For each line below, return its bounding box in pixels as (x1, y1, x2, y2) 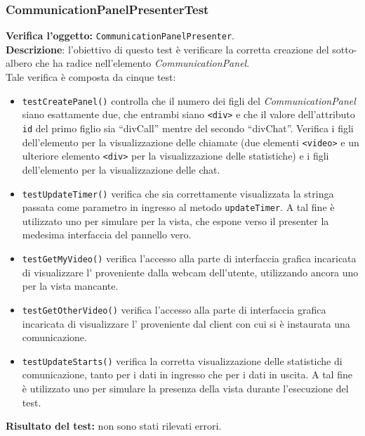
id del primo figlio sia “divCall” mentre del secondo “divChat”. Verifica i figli (22, 120, 354, 135)
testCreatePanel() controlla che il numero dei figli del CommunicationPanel (22, 93, 356, 108)
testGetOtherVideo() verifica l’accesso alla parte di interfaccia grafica (22, 302, 326, 316)
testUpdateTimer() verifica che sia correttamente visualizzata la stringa (22, 186, 334, 200)
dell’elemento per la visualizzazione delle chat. (22, 162, 220, 177)
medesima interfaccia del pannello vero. (22, 227, 192, 242)
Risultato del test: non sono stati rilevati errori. (6, 418, 222, 433)
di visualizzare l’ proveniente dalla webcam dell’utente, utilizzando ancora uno (22, 264, 359, 279)
